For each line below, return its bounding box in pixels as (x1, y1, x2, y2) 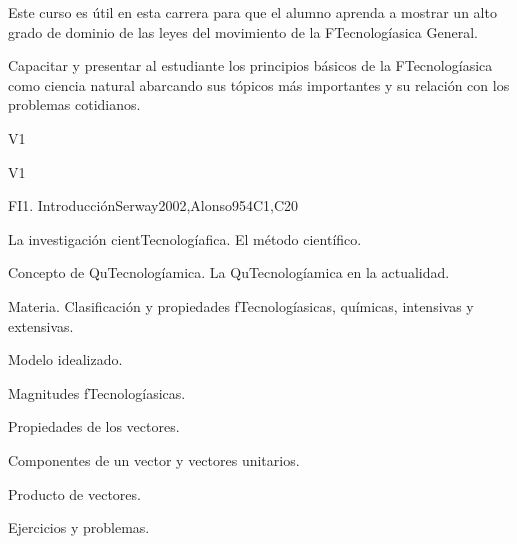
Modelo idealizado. (8, 349, 123, 370)
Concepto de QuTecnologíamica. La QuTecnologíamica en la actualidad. (8, 262, 450, 283)
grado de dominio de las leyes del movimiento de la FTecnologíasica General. (8, 21, 478, 42)
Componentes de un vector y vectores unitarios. (8, 449, 300, 470)
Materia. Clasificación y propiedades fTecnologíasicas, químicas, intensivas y (8, 295, 474, 316)
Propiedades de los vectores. (8, 416, 180, 437)
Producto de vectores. (8, 483, 141, 504)
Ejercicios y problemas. (8, 517, 150, 538)
